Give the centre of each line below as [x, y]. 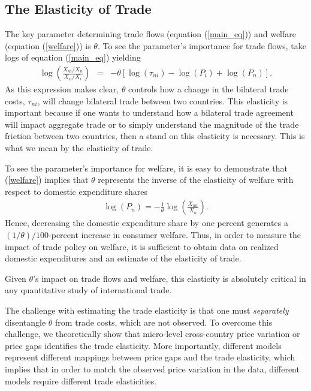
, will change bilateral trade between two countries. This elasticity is [163, 100]
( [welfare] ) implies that [47, 180]
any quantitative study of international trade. [88, 290]
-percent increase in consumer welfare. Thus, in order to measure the [175, 234]
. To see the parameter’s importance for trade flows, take [202, 45]
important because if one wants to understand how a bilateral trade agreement [149, 112]
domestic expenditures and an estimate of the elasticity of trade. [123, 258]
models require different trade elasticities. [81, 381]
